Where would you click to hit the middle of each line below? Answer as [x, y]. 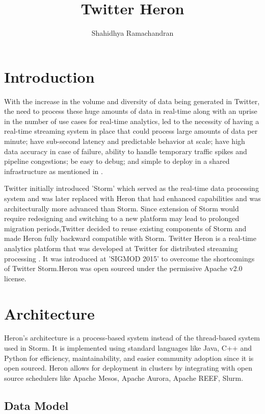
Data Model [36, 405]
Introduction [49, 76]
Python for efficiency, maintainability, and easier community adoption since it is [129, 358]
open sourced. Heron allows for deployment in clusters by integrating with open [128, 368]
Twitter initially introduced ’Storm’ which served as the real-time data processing [131, 188]
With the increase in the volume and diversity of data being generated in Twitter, [132, 101]
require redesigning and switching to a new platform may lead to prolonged [122, 218]
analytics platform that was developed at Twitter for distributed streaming [121, 248]
